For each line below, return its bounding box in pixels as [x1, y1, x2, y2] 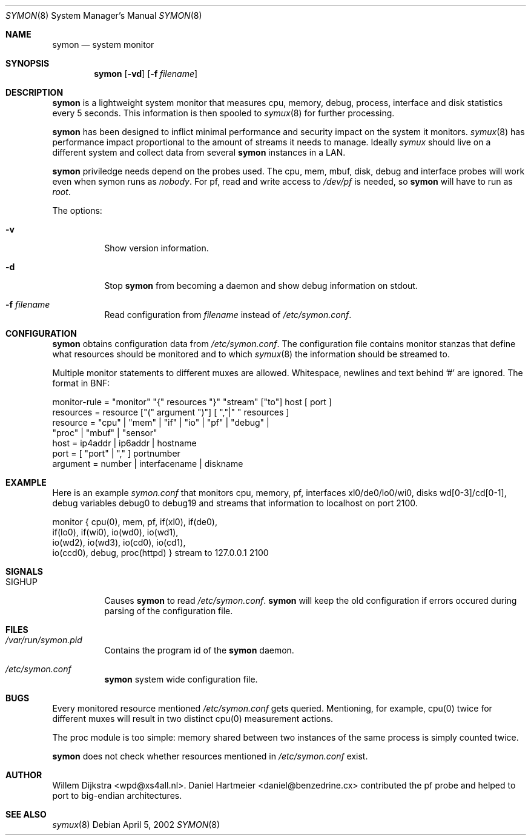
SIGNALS [5, 566, 43, 577]
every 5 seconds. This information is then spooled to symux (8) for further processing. [52, 108, 395, 118]
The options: [52, 205, 102, 216]
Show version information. [104, 243, 209, 253]
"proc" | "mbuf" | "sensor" [52, 428, 157, 438]
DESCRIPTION [5, 87, 64, 98]
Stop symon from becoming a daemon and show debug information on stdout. [104, 280, 418, 291]
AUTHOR [5, 770, 42, 780]
